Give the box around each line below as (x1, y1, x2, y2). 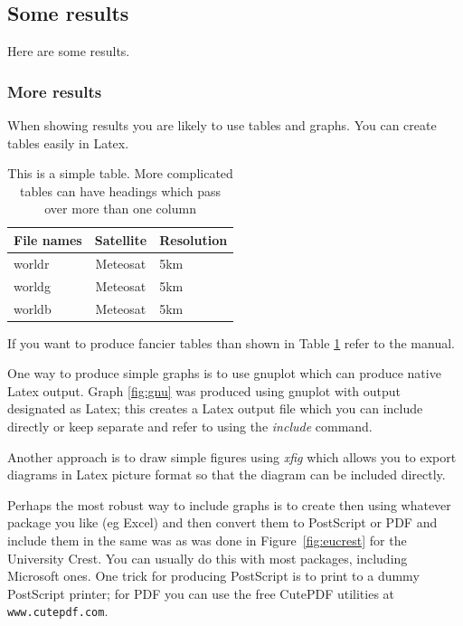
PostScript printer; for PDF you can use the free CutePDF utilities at (7, 583, 395, 602)
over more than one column (44, 199, 196, 218)
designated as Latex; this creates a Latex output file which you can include (7, 399, 423, 418)
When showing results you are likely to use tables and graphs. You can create (7, 116, 437, 135)
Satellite (94, 230, 147, 249)
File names (14, 230, 82, 249)
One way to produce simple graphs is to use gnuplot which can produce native (7, 364, 441, 383)
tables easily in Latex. (7, 133, 129, 152)
